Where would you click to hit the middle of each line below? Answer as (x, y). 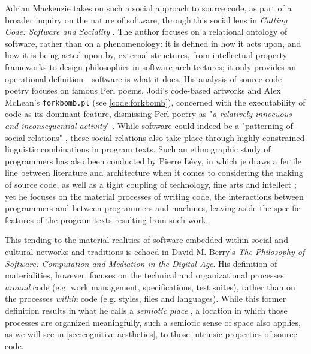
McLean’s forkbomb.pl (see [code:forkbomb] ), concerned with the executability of (155, 102)
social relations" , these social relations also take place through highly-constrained (155, 137)
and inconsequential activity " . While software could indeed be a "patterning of (149, 125)
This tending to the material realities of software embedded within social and (147, 240)
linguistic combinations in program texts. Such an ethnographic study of (138, 149)
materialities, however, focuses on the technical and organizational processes (144, 275)
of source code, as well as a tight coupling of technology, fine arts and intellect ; (151, 184)
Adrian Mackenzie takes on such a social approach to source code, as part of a (148, 8)
